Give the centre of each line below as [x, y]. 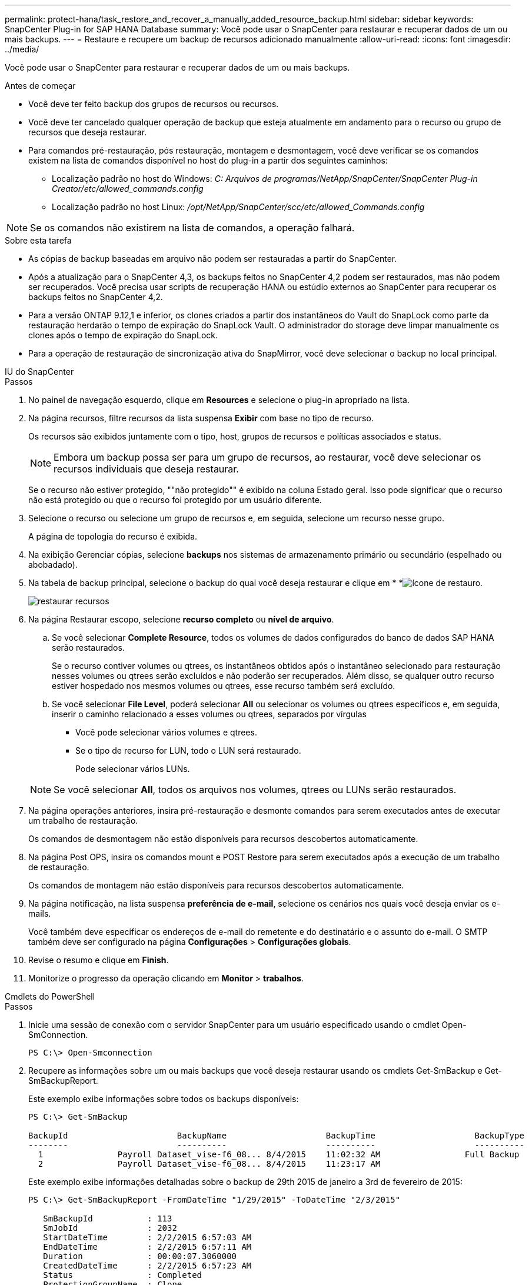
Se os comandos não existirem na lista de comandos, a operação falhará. [192, 228]
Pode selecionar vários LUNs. [133, 769]
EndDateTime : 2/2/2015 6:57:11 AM [147, 1247]
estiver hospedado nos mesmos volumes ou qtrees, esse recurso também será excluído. [224, 686]
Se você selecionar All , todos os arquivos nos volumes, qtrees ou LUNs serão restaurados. [255, 790]
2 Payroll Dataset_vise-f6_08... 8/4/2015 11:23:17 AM [209, 1164]
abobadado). [53, 565]
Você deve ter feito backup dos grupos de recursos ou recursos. [154, 104]
